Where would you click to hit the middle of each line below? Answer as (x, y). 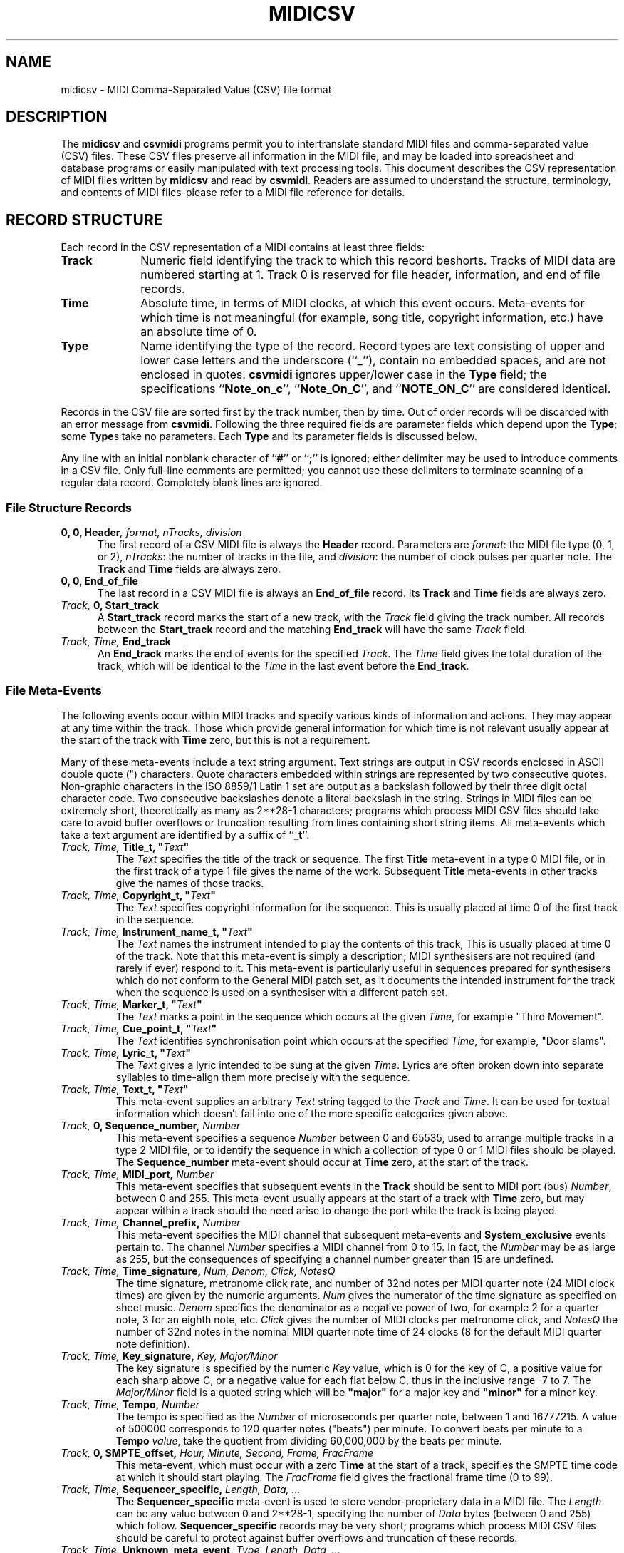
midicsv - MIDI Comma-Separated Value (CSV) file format (196, 89)
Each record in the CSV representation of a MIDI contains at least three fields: (243, 247)
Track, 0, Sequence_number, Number (151, 1125)
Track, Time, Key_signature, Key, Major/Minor (169, 1355)
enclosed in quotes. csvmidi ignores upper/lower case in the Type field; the (344, 375)
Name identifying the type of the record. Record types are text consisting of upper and (373, 346)
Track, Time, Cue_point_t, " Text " (139, 1028)
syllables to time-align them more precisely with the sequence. (263, 1077)
